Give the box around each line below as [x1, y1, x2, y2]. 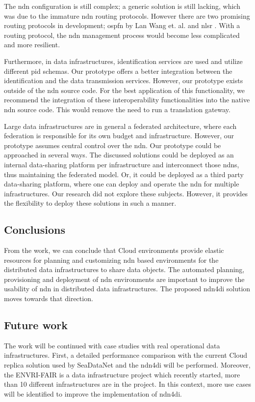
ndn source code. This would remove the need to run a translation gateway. [4, 104, 230, 114]
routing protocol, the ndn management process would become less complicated [4, 30, 240, 40]
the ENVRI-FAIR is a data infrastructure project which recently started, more [4, 369, 240, 379]
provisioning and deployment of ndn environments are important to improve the [4, 274, 245, 284]
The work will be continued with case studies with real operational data [4, 340, 220, 350]
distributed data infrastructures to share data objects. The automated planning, [4, 264, 245, 275]
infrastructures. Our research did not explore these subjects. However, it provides [4, 188, 248, 198]
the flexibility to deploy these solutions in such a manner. [4, 198, 177, 208]
